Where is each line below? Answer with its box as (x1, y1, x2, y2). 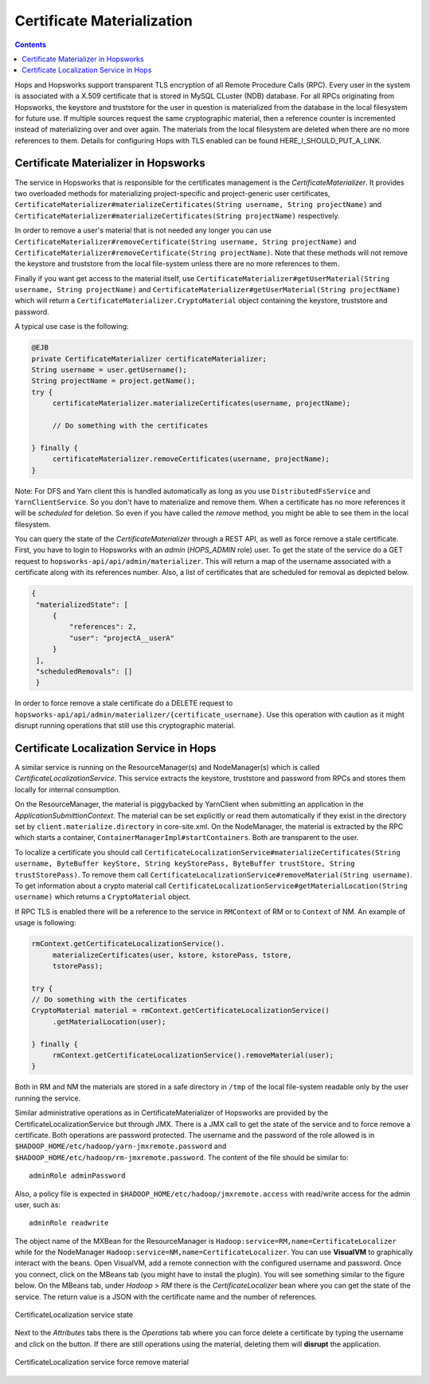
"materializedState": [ (36, 600, 129, 609)
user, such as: (14, 1199, 61, 1210)
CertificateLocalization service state (14, 1310, 134, 1319)
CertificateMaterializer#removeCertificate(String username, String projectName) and (14, 237, 358, 246)
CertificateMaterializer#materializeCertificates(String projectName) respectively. (14, 211, 340, 221)
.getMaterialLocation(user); (52, 1017, 166, 1026)
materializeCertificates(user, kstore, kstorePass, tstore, (52, 950, 292, 960)
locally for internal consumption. (14, 784, 121, 794)
